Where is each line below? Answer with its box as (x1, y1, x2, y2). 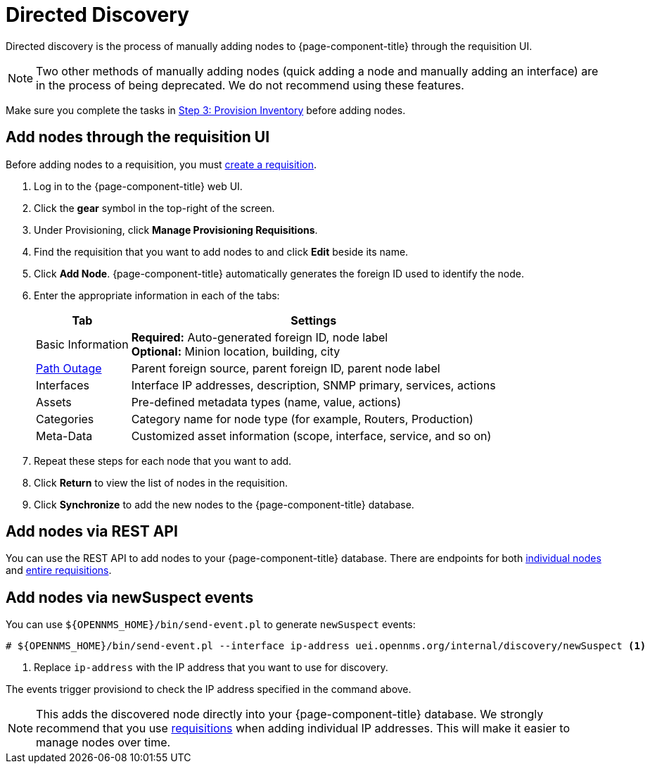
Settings (291, 313, 337, 327)
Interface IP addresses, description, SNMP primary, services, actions (131, 377, 496, 392)
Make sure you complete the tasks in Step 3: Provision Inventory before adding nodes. (6, 104, 406, 116)
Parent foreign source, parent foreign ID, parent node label (131, 361, 440, 375)
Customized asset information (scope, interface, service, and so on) (131, 428, 492, 443)
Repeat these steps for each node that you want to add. (34, 454, 292, 467)
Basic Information (36, 337, 129, 351)
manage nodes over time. (36, 735, 171, 750)
